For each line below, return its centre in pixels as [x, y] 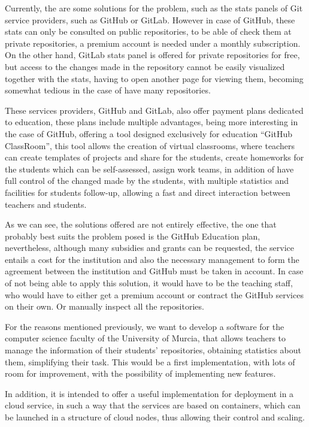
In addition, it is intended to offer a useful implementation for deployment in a [149, 393]
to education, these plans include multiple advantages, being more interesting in [152, 122]
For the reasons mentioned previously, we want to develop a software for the [145, 326]
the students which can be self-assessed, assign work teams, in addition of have [149, 169]
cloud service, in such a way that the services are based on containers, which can [153, 405]
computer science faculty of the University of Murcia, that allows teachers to [146, 338]
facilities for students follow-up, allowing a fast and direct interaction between [148, 192]
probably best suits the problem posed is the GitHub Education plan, [133, 236]
